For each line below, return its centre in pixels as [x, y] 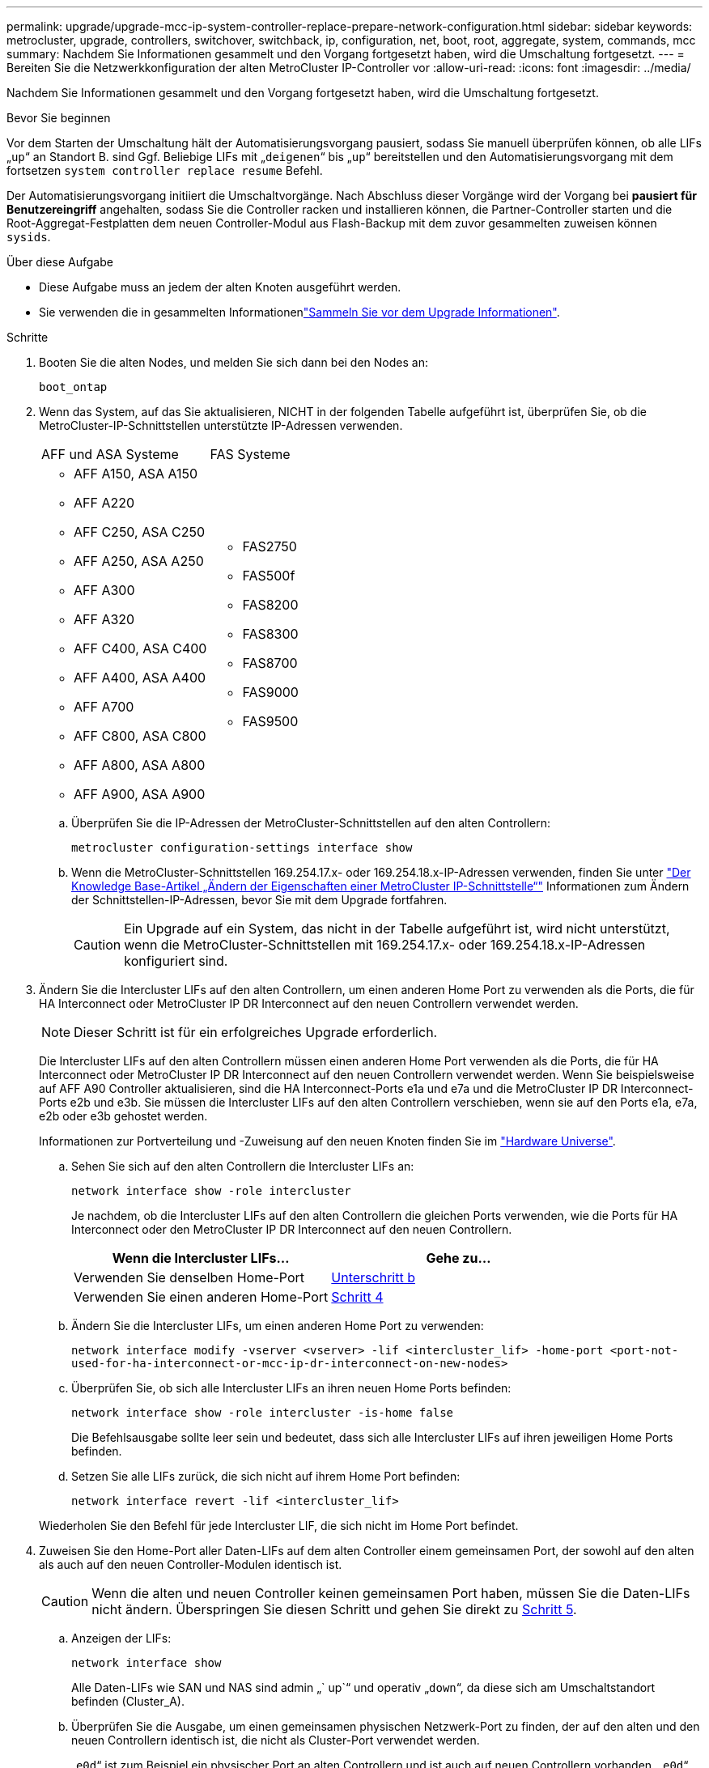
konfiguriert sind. [176, 961]
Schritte [28, 337]
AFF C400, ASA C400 [140, 648]
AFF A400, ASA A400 [140, 678]
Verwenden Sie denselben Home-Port [189, 1277]
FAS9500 [270, 721]
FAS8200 [270, 605]
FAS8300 [270, 634]
